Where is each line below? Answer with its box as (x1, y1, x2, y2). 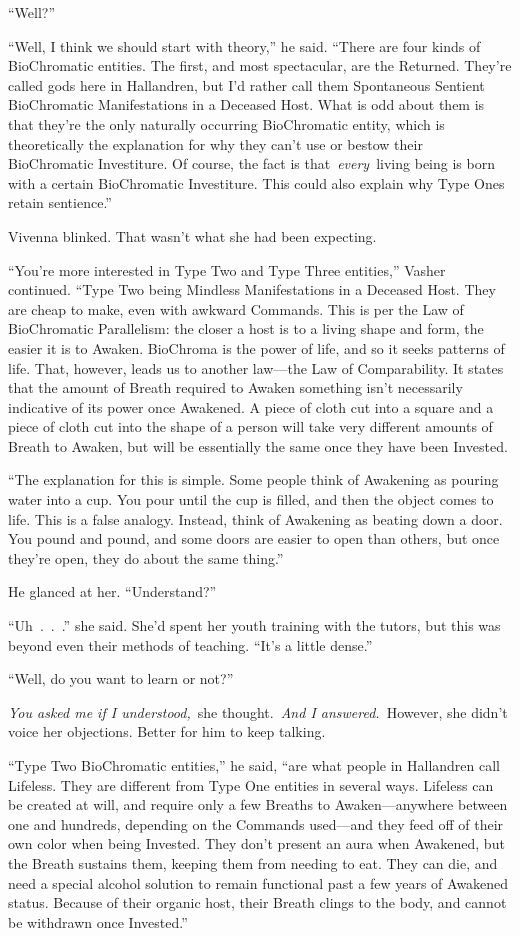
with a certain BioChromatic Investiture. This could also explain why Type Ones (8, 172, 505, 193)
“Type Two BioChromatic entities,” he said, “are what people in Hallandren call (8, 755, 500, 775)
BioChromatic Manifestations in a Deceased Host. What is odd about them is (8, 94, 485, 115)
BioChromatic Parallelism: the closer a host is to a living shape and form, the (8, 318, 484, 339)
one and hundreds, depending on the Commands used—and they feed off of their (8, 813, 504, 834)
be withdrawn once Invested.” (8, 911, 188, 932)
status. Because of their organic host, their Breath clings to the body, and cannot (8, 892, 507, 913)
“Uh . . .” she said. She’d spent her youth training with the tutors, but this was (8, 615, 501, 636)
